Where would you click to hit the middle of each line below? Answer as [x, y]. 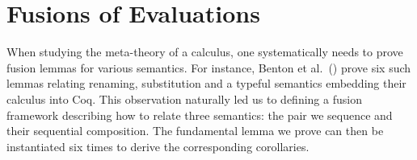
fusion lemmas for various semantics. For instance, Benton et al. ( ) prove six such [209, 67]
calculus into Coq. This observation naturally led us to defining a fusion [184, 98]
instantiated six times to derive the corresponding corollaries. [158, 146]
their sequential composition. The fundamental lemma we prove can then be [195, 131]
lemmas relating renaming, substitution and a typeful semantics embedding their [206, 83]
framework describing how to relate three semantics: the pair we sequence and [200, 115]
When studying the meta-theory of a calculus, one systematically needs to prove [205, 52]
